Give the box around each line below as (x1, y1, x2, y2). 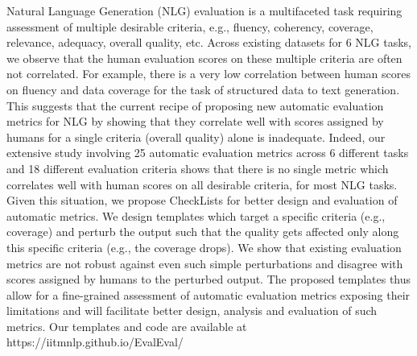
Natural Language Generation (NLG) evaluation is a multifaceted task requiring (6, 2, 403, 19)
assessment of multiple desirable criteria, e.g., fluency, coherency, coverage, (6, 18, 374, 35)
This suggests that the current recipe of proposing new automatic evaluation (6, 97, 384, 114)
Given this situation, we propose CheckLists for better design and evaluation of (6, 192, 398, 209)
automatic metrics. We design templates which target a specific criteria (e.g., (6, 207, 386, 224)
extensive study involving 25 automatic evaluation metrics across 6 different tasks (6, 144, 409, 161)
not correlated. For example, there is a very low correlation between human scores (6, 65, 411, 82)
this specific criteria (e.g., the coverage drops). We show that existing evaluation (6, 238, 402, 255)
